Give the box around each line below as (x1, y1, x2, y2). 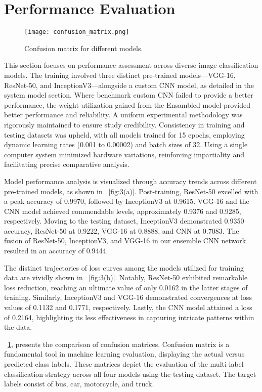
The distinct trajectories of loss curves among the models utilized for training (4, 262, 244, 273)
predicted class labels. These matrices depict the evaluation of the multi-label (4, 359, 244, 369)
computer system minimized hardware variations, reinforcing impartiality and (4, 149, 244, 159)
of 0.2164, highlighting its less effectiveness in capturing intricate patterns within (4, 312, 254, 322)
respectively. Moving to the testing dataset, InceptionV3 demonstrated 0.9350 (4, 215, 244, 226)
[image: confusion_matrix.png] (24, 28, 129, 36)
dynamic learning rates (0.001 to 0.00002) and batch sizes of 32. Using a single (4, 139, 248, 150)
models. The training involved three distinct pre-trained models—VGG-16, (4, 69, 236, 80)
